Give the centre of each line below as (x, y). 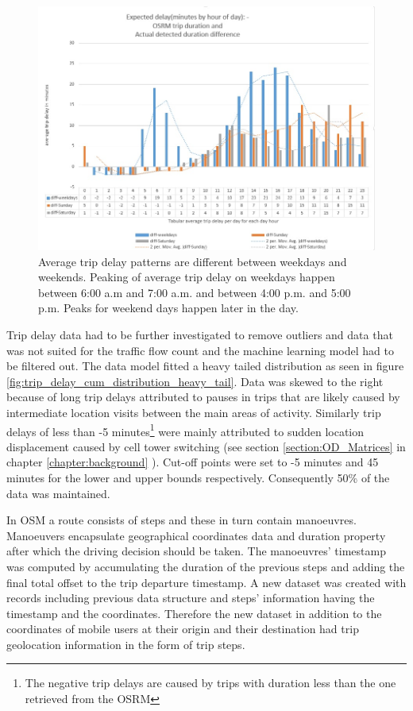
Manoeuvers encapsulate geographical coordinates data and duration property (196, 535)
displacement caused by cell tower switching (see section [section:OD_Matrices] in (206, 446)
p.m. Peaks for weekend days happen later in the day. (168, 308)
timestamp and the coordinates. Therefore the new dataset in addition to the (194, 613)
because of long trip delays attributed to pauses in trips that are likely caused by (203, 397)
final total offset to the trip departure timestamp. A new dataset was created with (206, 582)
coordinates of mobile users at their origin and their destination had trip (183, 629)
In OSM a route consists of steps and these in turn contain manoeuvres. (181, 520)
